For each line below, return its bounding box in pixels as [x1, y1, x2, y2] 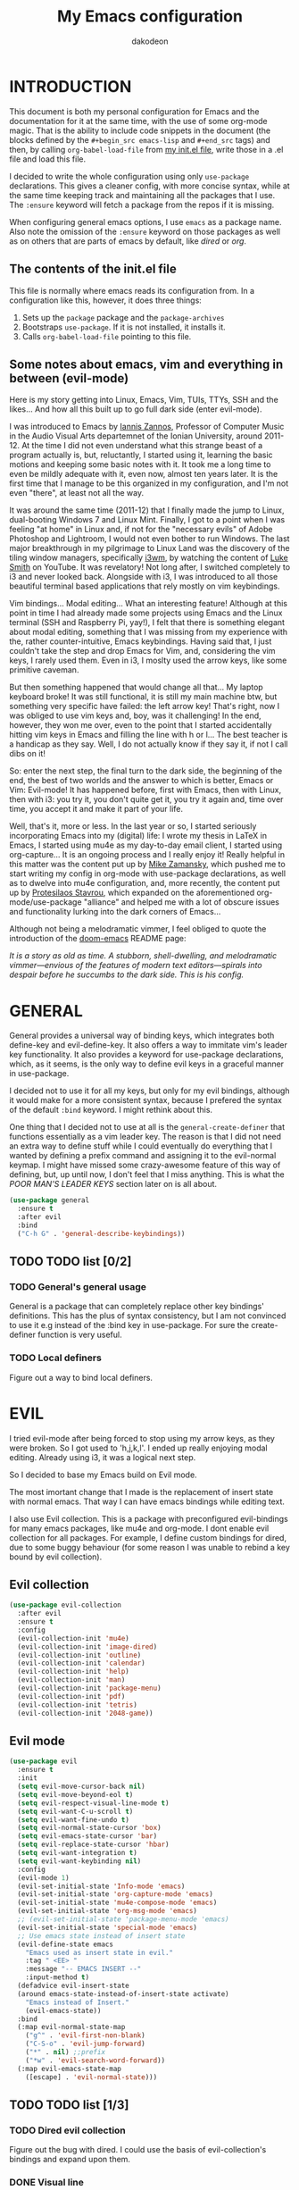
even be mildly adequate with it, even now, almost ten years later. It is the [9, 469, 278, 480]
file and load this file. [9, 154, 87, 164]
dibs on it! [9, 748, 46, 759]
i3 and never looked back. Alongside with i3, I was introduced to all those [9, 572, 278, 582]
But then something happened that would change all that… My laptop [9, 681, 263, 693]
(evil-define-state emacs [17, 1940, 114, 1949]
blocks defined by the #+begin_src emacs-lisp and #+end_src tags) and [9, 134, 270, 145]
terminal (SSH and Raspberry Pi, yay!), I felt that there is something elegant [9, 617, 286, 628]
